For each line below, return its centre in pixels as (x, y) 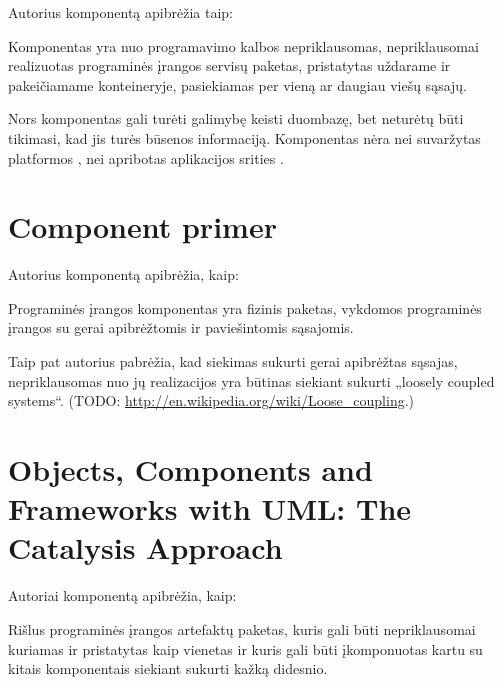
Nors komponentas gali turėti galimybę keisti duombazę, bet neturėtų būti (236, 118)
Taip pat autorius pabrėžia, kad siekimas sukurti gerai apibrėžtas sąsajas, (233, 361)
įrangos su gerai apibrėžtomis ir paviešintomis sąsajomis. (181, 327)
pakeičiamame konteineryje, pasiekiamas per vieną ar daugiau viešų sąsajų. (238, 84)
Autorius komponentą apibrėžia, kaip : (123, 274)
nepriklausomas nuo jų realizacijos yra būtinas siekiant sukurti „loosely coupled (251, 380)
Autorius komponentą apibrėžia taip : (120, 12)
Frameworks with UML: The (210, 508)
